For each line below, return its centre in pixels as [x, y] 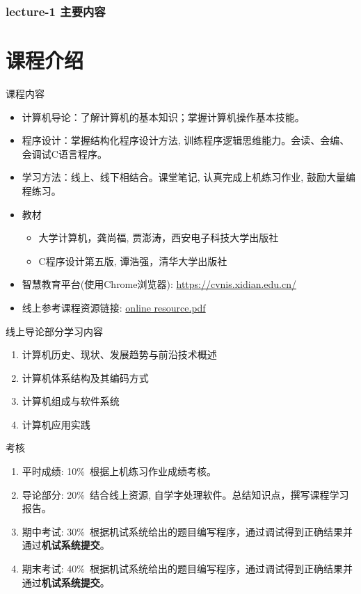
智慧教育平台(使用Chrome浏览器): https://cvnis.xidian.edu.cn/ [159, 284]
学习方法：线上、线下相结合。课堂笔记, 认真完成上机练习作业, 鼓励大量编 [188, 177]
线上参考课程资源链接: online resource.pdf [114, 307]
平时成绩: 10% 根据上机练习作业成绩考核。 [119, 471]
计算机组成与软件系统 [71, 401]
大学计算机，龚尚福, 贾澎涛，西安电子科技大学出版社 [159, 238]
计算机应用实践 [56, 424]
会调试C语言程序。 [64, 153]
